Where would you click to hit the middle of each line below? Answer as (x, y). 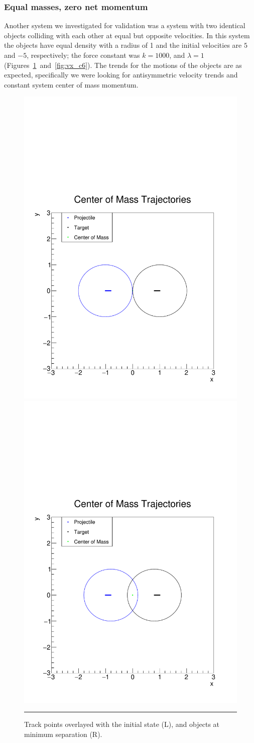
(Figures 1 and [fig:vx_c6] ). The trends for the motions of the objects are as (123, 65)
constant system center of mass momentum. (71, 84)
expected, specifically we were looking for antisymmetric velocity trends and (121, 75)
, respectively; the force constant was (83, 55)
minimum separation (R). (63, 734)
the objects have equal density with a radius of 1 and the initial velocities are (123, 45)
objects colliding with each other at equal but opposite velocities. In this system (127, 35)
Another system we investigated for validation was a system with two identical (125, 25)
